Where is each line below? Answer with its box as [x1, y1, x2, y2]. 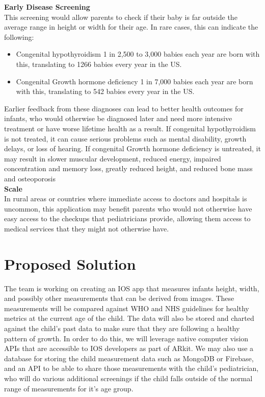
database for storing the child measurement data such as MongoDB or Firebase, [4, 353, 254, 363]
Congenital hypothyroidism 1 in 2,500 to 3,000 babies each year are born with [16, 49, 260, 59]
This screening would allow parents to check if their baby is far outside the [4, 11, 237, 22]
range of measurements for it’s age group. [4, 383, 134, 393]
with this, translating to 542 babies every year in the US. [16, 86, 195, 97]
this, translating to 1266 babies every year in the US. [16, 58, 182, 69]
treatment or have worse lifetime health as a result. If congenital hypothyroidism [4, 123, 256, 133]
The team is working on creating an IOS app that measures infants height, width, [4, 283, 259, 293]
